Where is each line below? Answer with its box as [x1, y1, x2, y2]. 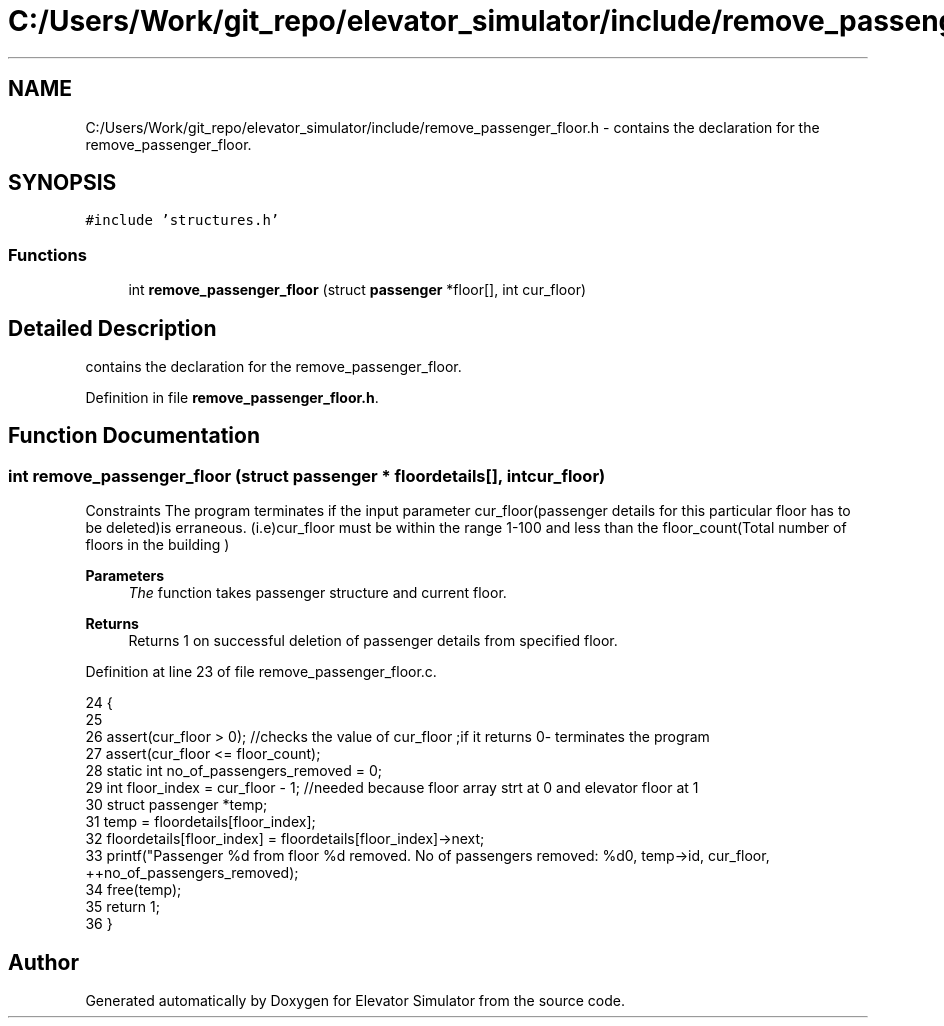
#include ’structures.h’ [85, 212, 280, 229]
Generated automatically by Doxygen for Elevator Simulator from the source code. [85, 992, 626, 1010]
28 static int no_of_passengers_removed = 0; [85, 762, 382, 780]
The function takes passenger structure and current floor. [128, 584, 507, 602]
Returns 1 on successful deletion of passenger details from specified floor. [128, 632, 618, 650]
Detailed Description [8, 315, 217, 341]
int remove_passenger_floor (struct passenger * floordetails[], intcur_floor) [8, 465, 606, 486]
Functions [8, 244, 87, 265]
